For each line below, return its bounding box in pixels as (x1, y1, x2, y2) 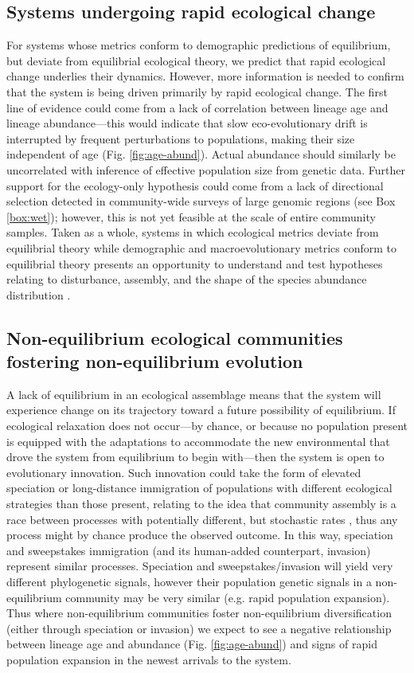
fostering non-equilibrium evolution (6, 349, 303, 374)
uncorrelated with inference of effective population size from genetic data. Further (6, 161, 406, 178)
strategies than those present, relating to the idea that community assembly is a (6, 495, 396, 512)
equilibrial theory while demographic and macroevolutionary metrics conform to (6, 239, 396, 256)
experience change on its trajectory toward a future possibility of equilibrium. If (6, 401, 396, 418)
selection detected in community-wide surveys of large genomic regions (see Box (6, 193, 396, 209)
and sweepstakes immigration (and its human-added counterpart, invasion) (6, 542, 371, 558)
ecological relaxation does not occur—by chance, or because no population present (6, 417, 408, 434)
